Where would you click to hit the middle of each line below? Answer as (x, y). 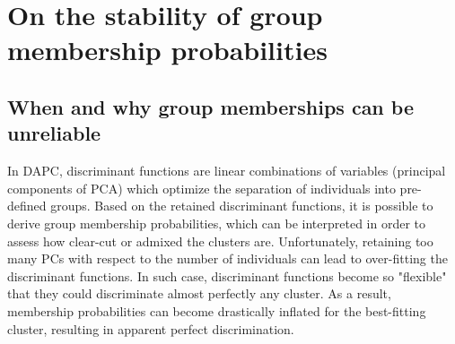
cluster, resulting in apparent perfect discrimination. (151, 328)
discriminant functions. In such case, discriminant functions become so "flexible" (227, 275)
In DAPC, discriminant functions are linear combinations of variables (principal (227, 171)
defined (27, 206)
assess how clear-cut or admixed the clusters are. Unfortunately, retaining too (220, 241)
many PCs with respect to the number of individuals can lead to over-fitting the (227, 258)
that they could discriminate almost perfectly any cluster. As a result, (199, 293)
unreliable (54, 133)
